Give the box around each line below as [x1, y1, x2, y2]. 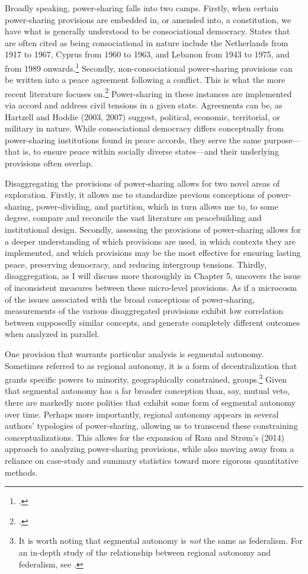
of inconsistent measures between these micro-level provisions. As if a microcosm [5, 281, 297, 293]
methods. [5, 466, 38, 478]
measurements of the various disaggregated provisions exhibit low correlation [5, 304, 284, 317]
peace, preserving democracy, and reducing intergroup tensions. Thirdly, [5, 258, 267, 270]
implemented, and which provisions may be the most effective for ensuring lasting [5, 246, 301, 259]
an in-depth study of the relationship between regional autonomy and [18, 546, 271, 558]
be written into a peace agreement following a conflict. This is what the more [5, 73, 285, 86]
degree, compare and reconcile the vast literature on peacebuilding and [5, 211, 262, 224]
